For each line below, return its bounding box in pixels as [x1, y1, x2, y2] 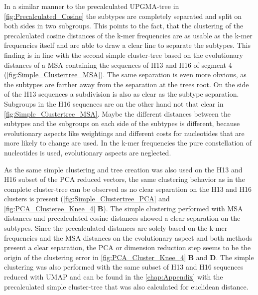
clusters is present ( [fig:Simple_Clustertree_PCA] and [4, 193, 170, 204]
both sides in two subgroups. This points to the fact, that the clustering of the [4, 20, 244, 31]
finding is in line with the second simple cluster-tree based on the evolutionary [4, 49, 244, 60]
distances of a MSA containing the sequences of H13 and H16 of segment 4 [4, 59, 232, 70]
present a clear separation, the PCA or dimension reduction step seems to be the [4, 242, 251, 253]
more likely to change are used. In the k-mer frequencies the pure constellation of [4, 138, 252, 148]
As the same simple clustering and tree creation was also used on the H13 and [4, 164, 243, 174]
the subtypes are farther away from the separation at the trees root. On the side [4, 79, 249, 89]
